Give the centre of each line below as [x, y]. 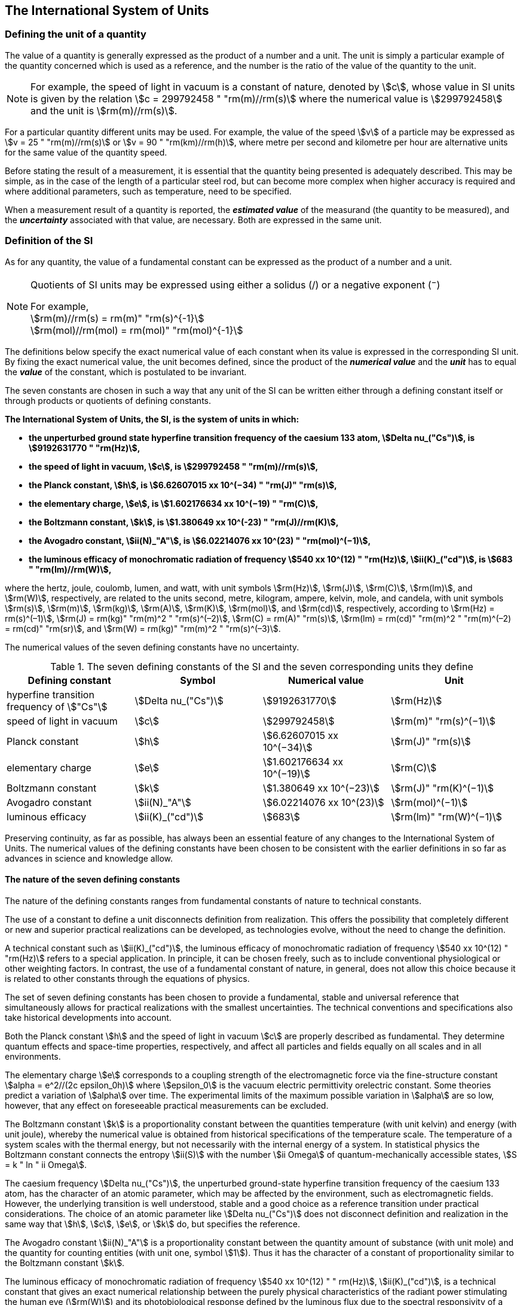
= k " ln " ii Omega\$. [46, 1165]
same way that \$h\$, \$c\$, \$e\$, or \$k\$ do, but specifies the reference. [153, 1224]
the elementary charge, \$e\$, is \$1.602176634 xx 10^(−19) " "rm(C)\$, [174, 503]
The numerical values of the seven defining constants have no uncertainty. [152, 647]
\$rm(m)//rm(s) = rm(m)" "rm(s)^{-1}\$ [117, 318]
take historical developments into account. [88, 1018]
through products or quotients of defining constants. [108, 400]
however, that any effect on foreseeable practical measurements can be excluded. [167, 1106]
